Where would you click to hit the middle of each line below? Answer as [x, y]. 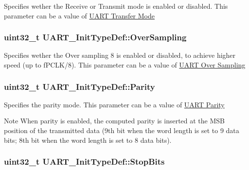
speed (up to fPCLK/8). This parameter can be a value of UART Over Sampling [125, 65]
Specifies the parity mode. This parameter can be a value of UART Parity [114, 104]
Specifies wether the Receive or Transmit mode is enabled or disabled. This [116, 6]
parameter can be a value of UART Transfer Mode [79, 15]
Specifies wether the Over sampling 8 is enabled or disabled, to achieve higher [120, 55]
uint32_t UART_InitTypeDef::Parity [80, 86]
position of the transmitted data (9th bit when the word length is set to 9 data [122, 130]
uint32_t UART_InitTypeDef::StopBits [84, 161]
